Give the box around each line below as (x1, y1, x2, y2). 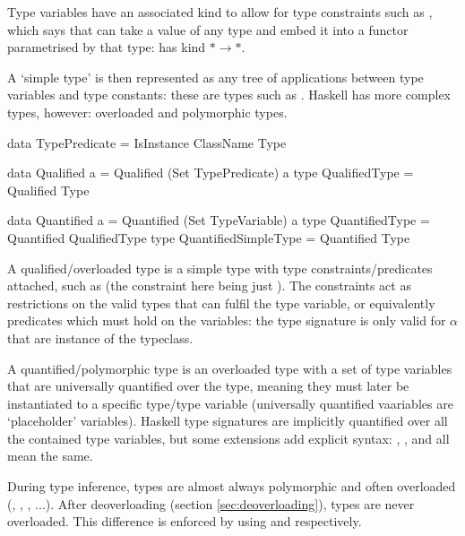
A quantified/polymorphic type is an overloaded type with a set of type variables (7, 359, 452, 377)
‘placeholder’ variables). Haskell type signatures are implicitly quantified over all (7, 411, 448, 430)
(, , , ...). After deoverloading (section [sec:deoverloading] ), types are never (7, 494, 415, 513)
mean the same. (7, 446, 93, 465)
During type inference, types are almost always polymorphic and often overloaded (7, 477, 456, 496)
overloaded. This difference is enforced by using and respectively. (7, 512, 362, 531)
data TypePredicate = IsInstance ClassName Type (7, 133, 287, 151)
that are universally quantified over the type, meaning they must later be (7, 376, 409, 395)
